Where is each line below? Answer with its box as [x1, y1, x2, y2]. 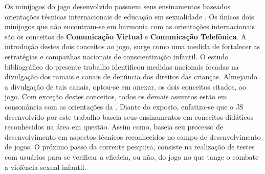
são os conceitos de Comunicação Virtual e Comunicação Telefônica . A [5, 31, 247, 41]
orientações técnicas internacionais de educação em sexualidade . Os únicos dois [5, 11, 254, 21]
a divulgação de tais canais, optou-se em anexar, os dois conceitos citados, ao [5, 81, 246, 92]
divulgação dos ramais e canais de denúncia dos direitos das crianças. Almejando [5, 71, 257, 82]
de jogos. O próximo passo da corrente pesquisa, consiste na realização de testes [5, 141, 255, 152]
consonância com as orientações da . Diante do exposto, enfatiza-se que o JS [5, 101, 244, 112]
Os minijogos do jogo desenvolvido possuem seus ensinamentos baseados [5, 1, 231, 11]
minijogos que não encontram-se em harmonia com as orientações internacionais [5, 21, 255, 32]
